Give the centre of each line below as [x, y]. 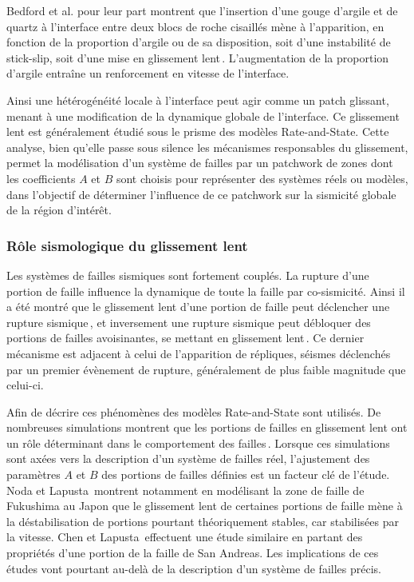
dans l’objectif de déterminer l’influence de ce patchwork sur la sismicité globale [201, 194]
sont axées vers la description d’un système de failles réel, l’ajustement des [188, 458]
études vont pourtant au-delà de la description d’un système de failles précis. [194, 568]
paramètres [34, 474]
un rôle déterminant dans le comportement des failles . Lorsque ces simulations [198, 442]
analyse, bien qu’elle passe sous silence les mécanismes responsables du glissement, [207, 147]
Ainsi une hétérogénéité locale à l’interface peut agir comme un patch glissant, [198, 100]
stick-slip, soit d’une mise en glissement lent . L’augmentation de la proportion [198, 57]
